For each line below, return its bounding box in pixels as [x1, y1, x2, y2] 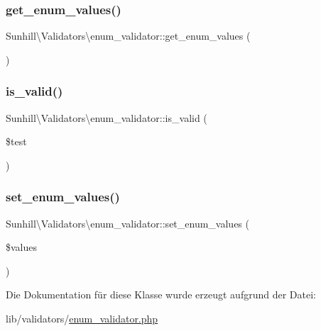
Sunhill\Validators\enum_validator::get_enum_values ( [6, 28, 251, 43]
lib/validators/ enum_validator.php [6, 311, 158, 325]
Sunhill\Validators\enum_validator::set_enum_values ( [6, 215, 249, 230]
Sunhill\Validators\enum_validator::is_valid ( [6, 110, 207, 125]
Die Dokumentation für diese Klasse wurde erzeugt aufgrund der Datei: [6, 287, 316, 302]
